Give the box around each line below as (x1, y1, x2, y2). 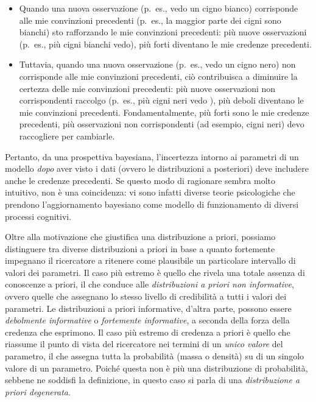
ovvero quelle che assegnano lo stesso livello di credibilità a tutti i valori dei (5, 290, 287, 303)
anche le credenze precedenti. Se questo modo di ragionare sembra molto (5, 174, 276, 186)
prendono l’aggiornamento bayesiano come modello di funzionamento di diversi (5, 197, 299, 210)
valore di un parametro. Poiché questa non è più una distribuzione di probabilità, (5, 361, 308, 374)
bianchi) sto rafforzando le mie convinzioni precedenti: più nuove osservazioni (19, 26, 307, 38)
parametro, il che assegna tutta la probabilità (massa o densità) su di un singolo (5, 350, 304, 362)
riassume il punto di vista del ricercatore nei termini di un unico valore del (5, 337, 283, 350)
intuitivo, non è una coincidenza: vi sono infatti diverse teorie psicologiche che (5, 186, 295, 199)
